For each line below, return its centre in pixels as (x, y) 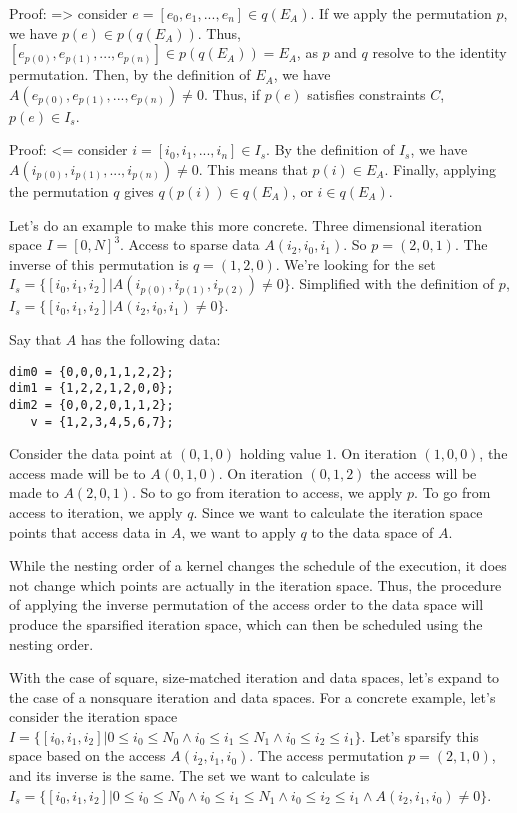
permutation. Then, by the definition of (130, 74)
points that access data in (88, 531)
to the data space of (372, 531)
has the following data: (150, 338)
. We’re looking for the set (355, 263)
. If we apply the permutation (401, 13)
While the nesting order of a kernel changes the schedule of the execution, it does (258, 565)
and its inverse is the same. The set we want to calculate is (189, 775)
